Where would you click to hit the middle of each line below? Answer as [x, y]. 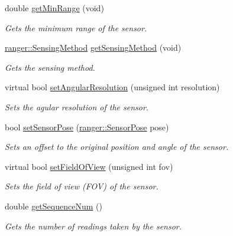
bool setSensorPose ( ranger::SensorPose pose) [87, 127]
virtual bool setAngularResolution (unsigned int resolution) [112, 87]
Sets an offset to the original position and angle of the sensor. [117, 147]
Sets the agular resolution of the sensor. [77, 106]
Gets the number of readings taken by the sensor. [93, 226]
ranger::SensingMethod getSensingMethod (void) [93, 47]
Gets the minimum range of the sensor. [76, 27]
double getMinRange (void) [54, 8]
